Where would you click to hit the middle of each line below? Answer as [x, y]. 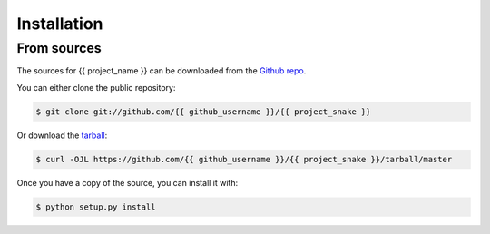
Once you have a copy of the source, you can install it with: [127, 182]
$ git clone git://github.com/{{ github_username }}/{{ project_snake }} [203, 112]
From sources [59, 48]
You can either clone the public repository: [96, 87]
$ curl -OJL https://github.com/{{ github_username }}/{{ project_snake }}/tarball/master [244, 159]
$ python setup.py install [96, 207]
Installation [60, 24]
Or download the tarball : [62, 135]
